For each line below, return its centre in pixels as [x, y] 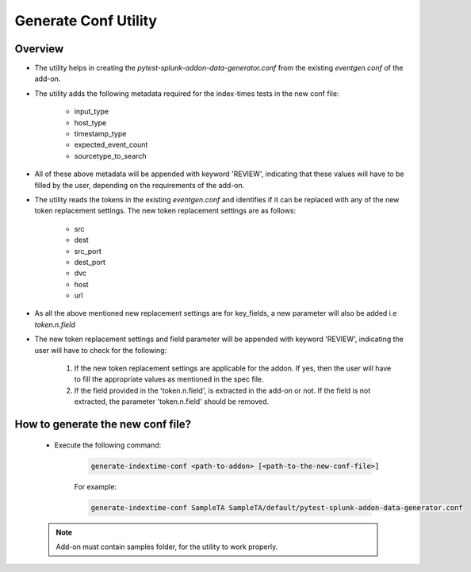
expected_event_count [111, 145]
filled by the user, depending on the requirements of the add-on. [140, 185]
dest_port [90, 262]
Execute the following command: [108, 445]
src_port [88, 251]
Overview [39, 49]
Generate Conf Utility [86, 21]
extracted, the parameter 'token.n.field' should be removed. [172, 401]
